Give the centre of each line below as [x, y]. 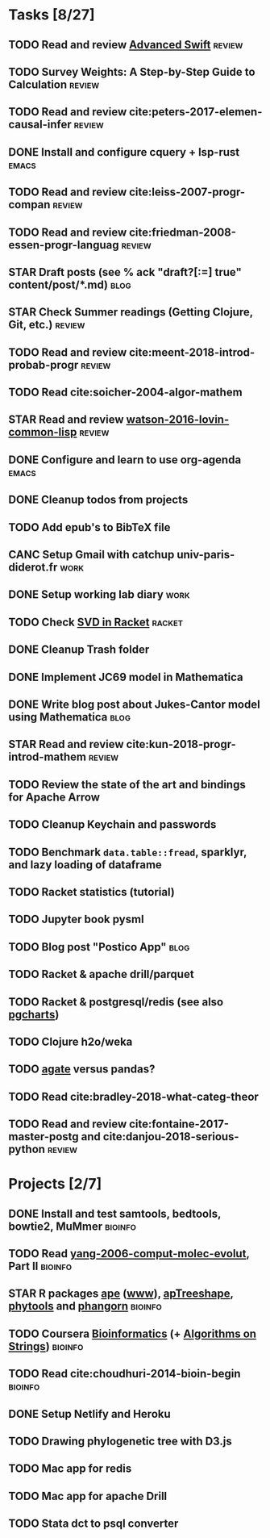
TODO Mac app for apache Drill [88, 1496]
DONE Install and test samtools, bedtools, [115, 1213]
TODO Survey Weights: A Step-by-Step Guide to [132, 71]
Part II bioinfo [40, 1266]
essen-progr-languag [64, 245]
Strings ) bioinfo [46, 1346]
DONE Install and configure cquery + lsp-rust [124, 152]
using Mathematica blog [70, 717]
